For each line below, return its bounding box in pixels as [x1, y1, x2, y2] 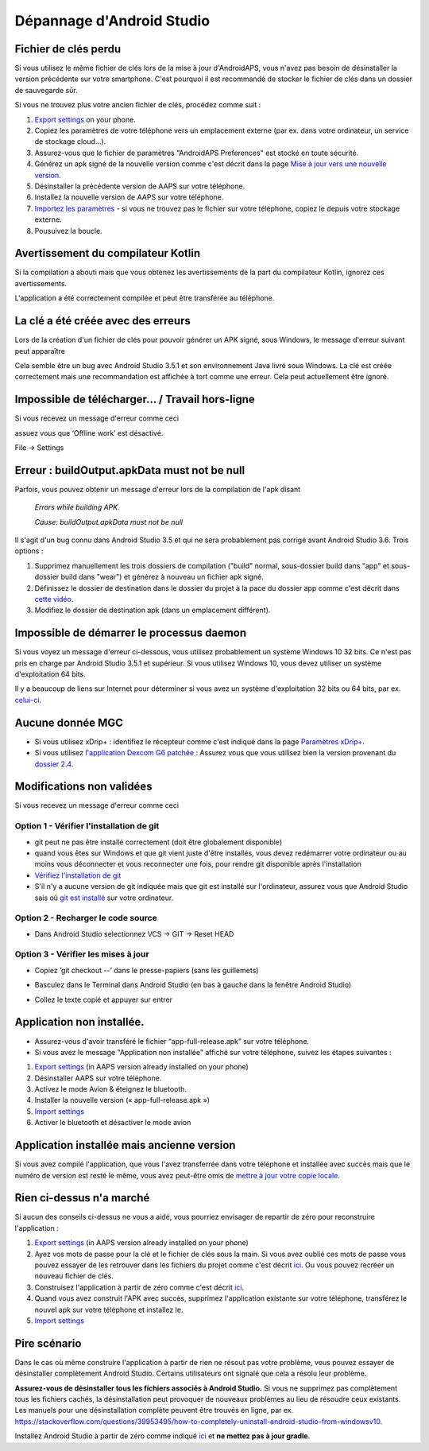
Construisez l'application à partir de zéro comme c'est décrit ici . [34, 1282, 245, 1292]
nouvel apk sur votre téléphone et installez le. [34, 1305, 184, 1314]
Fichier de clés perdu [14, 42, 122, 56]
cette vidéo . [34, 595, 74, 604]
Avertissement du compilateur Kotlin [14, 246, 201, 260]
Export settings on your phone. [34, 114, 137, 124]
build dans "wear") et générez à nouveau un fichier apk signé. [60, 572, 264, 582]
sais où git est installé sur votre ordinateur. [34, 893, 174, 902]
